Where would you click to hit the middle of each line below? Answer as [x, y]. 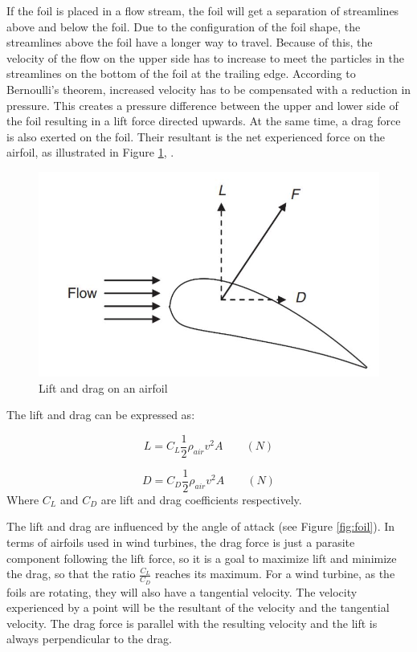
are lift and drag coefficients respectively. [201, 499]
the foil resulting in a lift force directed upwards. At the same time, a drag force [204, 121]
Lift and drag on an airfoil [103, 387]
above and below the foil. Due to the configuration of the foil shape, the [184, 26]
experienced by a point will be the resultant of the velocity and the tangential [198, 607]
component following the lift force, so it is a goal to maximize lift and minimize [202, 558]
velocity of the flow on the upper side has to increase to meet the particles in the [206, 57]
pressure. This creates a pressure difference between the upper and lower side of [202, 105]
